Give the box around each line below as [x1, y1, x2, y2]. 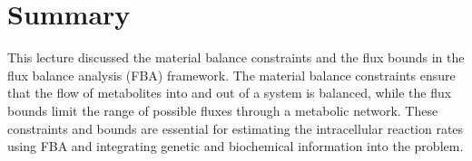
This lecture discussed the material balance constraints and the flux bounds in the [7, 48, 465, 67]
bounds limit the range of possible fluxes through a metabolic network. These [7, 100, 438, 119]
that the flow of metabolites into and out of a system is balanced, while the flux [7, 83, 452, 102]
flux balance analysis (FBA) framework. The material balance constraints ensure [7, 65, 456, 84]
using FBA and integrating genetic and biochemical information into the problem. [7, 137, 464, 156]
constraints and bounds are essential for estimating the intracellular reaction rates [7, 118, 464, 137]
